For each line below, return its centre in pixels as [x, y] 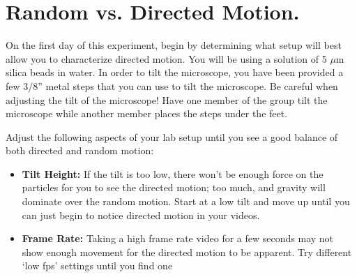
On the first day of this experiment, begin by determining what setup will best [174, 45]
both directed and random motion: [80, 150]
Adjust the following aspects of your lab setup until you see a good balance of [172, 136]
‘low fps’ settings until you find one [97, 265]
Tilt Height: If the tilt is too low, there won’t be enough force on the [173, 173]
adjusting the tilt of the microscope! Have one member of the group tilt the [167, 99]
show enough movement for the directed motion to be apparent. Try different [187, 252]
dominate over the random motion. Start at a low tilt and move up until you [186, 201]
